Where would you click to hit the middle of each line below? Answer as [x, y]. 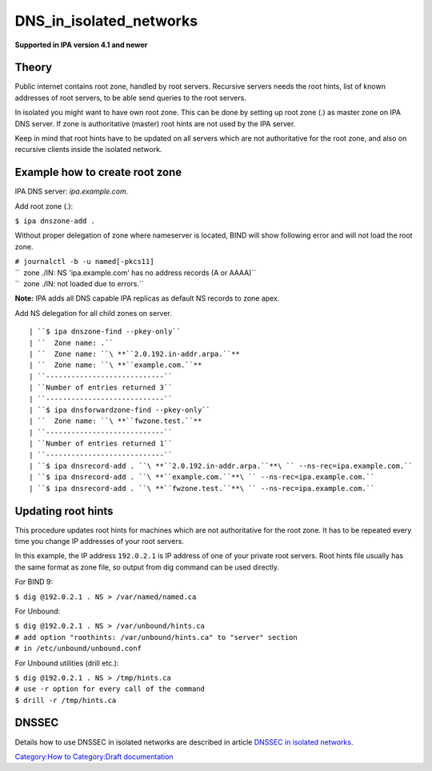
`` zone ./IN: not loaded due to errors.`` [79, 284]
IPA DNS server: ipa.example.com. [72, 191]
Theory [34, 68]
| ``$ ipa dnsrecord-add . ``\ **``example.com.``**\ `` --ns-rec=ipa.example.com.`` [202, 477]
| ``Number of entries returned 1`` [101, 443]
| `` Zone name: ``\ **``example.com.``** [116, 365]
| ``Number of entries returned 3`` [101, 387]
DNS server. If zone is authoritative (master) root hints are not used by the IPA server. [155, 123]
